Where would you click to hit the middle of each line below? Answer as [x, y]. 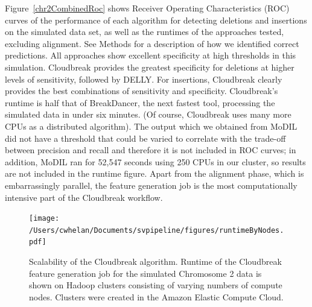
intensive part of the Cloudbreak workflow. [84, 197]
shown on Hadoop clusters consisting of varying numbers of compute [156, 285]
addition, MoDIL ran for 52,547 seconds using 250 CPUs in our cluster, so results [155, 161]
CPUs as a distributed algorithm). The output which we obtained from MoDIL [151, 126]
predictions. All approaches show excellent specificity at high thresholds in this [151, 55]
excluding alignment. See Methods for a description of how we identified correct [152, 43]
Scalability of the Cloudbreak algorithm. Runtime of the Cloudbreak [155, 261]
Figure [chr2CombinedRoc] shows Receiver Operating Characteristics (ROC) [147, 8]
